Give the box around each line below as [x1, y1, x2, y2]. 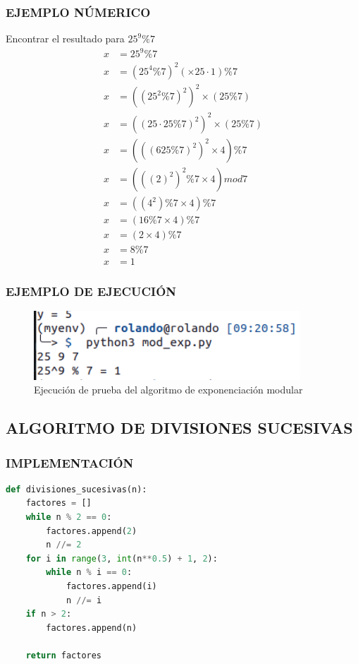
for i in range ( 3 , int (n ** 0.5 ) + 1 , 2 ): [25, 553, 218, 564]
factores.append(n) [46, 622, 137, 633]
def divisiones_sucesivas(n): [6, 484, 147, 494]
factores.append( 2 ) [46, 526, 137, 536]
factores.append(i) [66, 581, 157, 591]
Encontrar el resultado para [6, 31, 125, 46]
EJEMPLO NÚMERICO [6, 3, 151, 20]
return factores [25, 650, 102, 660]
